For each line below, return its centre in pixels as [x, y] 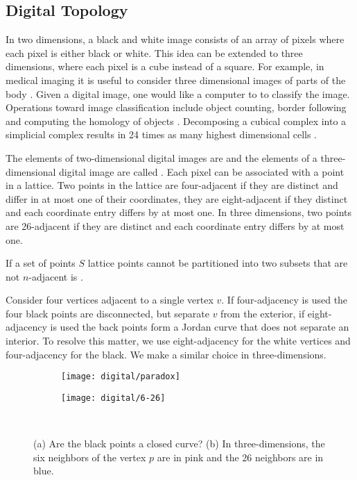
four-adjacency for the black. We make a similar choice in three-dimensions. [166, 354]
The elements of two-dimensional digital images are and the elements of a [162, 157]
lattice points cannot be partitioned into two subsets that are [218, 263]
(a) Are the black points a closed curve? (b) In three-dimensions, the [179, 444]
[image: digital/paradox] [121, 377]
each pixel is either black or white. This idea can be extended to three [154, 52]
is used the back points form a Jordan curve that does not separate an [200, 327]
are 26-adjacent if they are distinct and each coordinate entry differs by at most [175, 225]
